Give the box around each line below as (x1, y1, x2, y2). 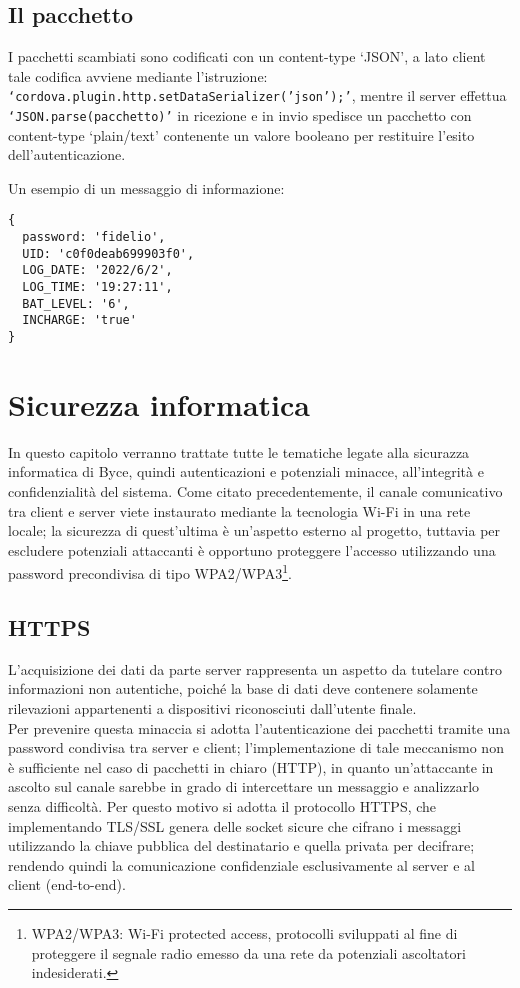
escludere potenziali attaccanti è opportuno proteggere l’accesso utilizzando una (8, 539, 496, 560)
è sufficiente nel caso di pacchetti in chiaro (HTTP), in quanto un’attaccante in (8, 756, 494, 777)
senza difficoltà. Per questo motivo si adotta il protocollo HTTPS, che (8, 796, 437, 817)
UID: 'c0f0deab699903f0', (22, 246, 195, 261)
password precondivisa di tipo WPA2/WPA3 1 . (8, 560, 292, 584)
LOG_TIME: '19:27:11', (22, 280, 173, 295)
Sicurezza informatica (8, 383, 310, 424)
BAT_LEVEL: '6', (22, 296, 130, 311)
